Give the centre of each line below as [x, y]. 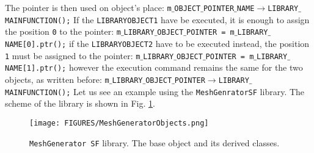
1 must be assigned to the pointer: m [73, 55]
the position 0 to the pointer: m [63, 31]
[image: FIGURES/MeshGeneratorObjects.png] [119, 123]
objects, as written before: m [57, 79]
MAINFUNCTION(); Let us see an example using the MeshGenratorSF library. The [155, 91]
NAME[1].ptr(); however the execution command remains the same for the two [154, 67]
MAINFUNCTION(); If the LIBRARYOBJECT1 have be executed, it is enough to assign [157, 19]
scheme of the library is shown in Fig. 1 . [80, 103]
